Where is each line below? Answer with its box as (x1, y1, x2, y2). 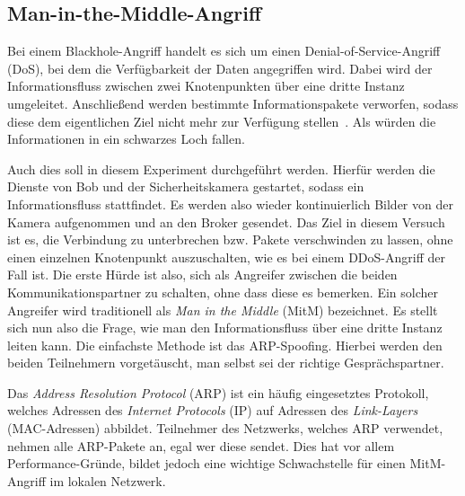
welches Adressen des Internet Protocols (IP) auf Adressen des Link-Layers (7, 401, 418, 420)
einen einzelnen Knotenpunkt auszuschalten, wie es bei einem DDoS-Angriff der (7, 247, 445, 266)
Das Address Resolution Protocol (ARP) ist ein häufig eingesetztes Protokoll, (7, 383, 429, 402)
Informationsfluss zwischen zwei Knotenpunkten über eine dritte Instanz (7, 76, 405, 95)
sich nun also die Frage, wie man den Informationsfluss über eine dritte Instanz (7, 318, 443, 337)
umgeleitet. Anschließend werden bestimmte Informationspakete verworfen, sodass (7, 93, 459, 112)
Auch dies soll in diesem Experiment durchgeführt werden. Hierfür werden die (7, 159, 435, 178)
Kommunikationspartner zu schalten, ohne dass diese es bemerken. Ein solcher (7, 282, 438, 301)
